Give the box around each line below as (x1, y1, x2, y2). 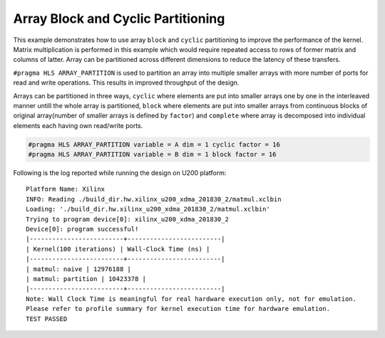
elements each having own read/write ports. (13, 121, 143, 130)
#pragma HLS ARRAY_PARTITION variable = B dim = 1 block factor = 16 (28, 150, 277, 159)
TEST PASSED (26, 315, 68, 323)
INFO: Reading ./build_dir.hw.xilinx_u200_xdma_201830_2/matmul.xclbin (26, 195, 282, 203)
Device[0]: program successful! (26, 225, 139, 233)
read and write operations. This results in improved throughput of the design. (13, 78, 240, 87)
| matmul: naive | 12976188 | (26, 265, 132, 273)
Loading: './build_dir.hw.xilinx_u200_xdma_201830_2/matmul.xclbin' (26, 205, 270, 213)
